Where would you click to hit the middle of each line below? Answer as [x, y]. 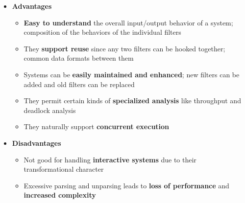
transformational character [64, 169]
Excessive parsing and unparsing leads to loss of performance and [126, 185]
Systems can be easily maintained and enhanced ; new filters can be [132, 74]
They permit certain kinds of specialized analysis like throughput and [132, 101]
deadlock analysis [50, 110]
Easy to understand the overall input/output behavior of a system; [128, 22]
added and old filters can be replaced [79, 84]
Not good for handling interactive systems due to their [110, 159]
